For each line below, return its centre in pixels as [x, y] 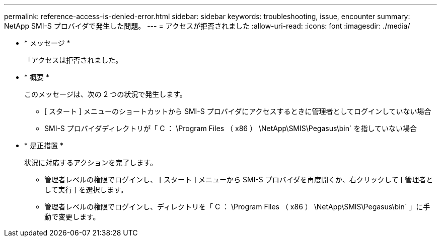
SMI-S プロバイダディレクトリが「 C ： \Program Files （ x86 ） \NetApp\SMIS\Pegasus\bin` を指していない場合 [231, 128]
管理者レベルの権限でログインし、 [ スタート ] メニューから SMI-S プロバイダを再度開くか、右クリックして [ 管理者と [239, 179]
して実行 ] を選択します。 [86, 190]
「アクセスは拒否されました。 [73, 60]
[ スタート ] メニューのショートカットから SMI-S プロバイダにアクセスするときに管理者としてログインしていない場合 [238, 111]
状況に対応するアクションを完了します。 [91, 162]
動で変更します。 [72, 217]
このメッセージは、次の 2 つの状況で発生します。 [105, 94]
